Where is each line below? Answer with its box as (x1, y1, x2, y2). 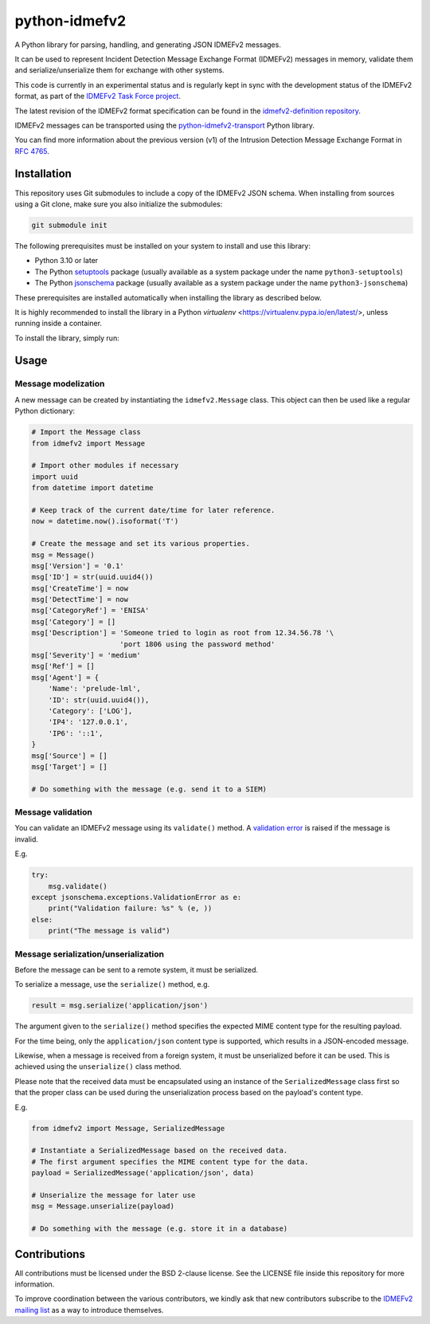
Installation (14, 167, 72, 181)
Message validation (14, 807, 93, 818)
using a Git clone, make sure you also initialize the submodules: (14, 199, 223, 209)
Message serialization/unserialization (14, 949, 165, 960)
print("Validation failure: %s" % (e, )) (48, 904, 213, 913)
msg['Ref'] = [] (31, 662, 96, 671)
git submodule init (31, 220, 107, 230)
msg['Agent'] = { (31, 673, 100, 682)
